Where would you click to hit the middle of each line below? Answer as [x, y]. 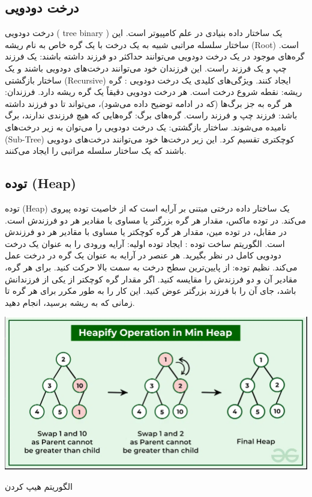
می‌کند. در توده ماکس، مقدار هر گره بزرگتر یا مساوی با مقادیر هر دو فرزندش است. [155, 220]
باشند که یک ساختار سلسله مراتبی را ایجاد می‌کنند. [96, 151]
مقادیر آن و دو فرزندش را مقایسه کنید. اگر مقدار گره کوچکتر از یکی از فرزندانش [151, 279]
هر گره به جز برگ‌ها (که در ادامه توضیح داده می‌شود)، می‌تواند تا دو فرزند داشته [148, 103]
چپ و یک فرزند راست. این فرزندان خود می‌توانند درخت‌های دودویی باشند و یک [146, 68]
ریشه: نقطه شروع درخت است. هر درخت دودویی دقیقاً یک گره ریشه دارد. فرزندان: [154, 92]
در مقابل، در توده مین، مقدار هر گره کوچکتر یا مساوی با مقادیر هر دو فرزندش [146, 232]
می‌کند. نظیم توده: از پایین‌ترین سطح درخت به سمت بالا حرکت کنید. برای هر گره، [151, 267]
